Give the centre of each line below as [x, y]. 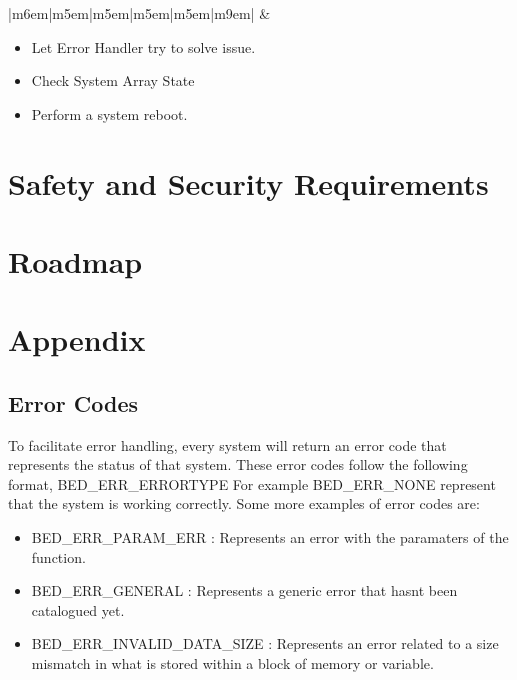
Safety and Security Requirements [248, 182]
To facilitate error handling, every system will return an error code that [227, 444]
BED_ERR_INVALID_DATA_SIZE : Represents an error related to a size [265, 643]
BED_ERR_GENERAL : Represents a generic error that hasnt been [244, 590]
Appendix [77, 339]
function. [58, 556]
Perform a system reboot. [109, 113]
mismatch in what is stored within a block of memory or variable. [232, 663]
